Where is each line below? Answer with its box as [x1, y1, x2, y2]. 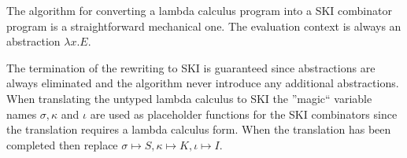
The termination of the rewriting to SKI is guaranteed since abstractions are [6, 59, 376, 75]
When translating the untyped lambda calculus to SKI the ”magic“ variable [6, 90, 372, 106]
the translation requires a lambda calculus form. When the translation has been [6, 121, 391, 138]
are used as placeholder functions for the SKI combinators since [90, 105, 398, 122]
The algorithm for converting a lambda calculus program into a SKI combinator [6, 2, 392, 18]
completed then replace [6, 136, 118, 152]
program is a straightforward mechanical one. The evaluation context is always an [6, 17, 401, 34]
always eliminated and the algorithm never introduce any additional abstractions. [6, 75, 399, 91]
